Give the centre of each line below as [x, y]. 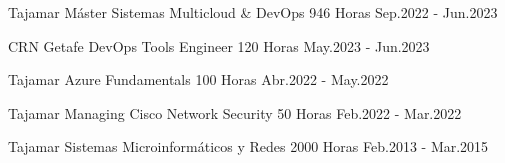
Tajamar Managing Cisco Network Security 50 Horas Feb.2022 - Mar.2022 [235, 112]
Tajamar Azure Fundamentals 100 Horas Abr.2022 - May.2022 [198, 79]
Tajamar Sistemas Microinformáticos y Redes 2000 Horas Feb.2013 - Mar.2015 [248, 146]
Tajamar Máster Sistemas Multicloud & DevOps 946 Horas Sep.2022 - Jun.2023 [253, 12]
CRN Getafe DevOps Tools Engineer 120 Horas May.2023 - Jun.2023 [219, 45]
